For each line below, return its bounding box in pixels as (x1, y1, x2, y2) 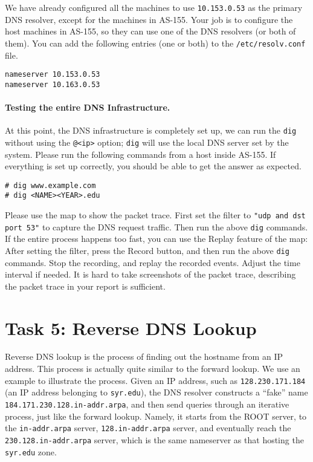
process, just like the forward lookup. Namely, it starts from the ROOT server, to (5, 409, 307, 422)
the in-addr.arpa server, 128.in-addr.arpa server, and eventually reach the (5, 421, 291, 434)
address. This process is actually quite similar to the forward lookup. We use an (5, 362, 300, 375)
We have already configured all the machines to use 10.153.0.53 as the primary (5, 1, 303, 13)
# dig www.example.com (5, 181, 96, 190)
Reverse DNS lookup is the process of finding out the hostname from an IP (5, 350, 283, 363)
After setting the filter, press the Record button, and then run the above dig (5, 244, 289, 256)
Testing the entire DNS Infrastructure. (5, 101, 170, 113)
